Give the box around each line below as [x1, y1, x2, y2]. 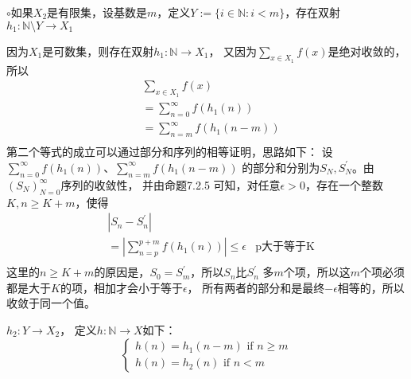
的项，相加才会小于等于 [60, 279, 183, 295]
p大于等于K [255, 241, 315, 253]
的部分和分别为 [242, 158, 320, 175]
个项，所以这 [283, 264, 351, 280]
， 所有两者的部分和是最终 [187, 279, 325, 295]
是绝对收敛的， [328, 42, 406, 59]
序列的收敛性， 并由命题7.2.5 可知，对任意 [60, 176, 281, 193]
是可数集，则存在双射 [42, 42, 154, 59]
